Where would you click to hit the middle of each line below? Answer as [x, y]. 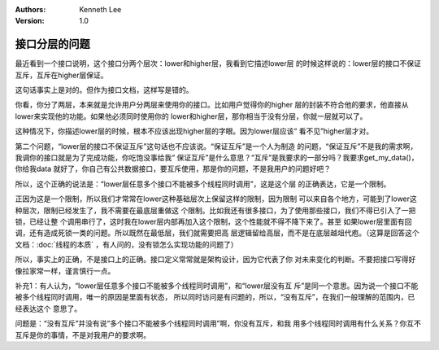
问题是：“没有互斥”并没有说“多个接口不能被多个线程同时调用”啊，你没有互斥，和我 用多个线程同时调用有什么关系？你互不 [218, 324]
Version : [30, 21]
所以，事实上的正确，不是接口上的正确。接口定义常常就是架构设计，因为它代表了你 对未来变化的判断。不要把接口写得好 [215, 260]
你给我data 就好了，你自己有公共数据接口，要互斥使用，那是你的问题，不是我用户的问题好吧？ [173, 169]
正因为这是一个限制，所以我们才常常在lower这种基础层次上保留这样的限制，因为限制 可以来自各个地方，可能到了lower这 [216, 199]
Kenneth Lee [100, 9]
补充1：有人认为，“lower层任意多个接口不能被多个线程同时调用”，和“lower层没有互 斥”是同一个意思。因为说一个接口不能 [217, 286]
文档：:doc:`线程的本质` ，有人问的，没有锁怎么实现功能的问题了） [127, 244]
